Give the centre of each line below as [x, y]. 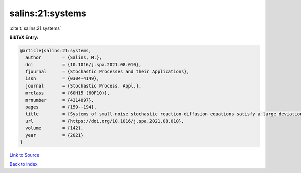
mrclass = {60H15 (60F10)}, [68, 93]
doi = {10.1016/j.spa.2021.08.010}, [84, 65]
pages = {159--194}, [61, 107]
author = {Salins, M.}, [64, 58]
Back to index [23, 164]
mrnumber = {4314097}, [60, 100]
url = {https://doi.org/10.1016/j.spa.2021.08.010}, [105, 121]
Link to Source [24, 155]
